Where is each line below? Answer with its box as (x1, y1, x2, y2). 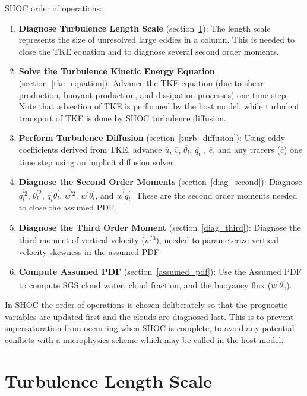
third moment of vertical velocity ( (18, 233, 145, 246)
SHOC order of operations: (5, 2, 102, 14)
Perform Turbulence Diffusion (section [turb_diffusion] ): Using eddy (18, 131, 286, 144)
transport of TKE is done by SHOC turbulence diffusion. (18, 111, 226, 124)
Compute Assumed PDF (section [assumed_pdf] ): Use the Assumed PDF (18, 265, 302, 278)
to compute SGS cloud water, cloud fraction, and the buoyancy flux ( (18, 278, 271, 291)
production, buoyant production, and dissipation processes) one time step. (18, 88, 289, 100)
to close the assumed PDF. (18, 201, 116, 213)
